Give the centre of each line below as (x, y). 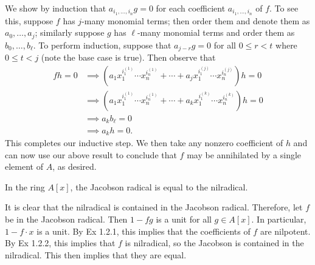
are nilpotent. (285, 231)
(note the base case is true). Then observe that (128, 57)
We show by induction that (56, 8)
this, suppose (29, 20)
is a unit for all (184, 219)
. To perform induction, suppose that (102, 45)
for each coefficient (191, 8)
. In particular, (279, 219)
